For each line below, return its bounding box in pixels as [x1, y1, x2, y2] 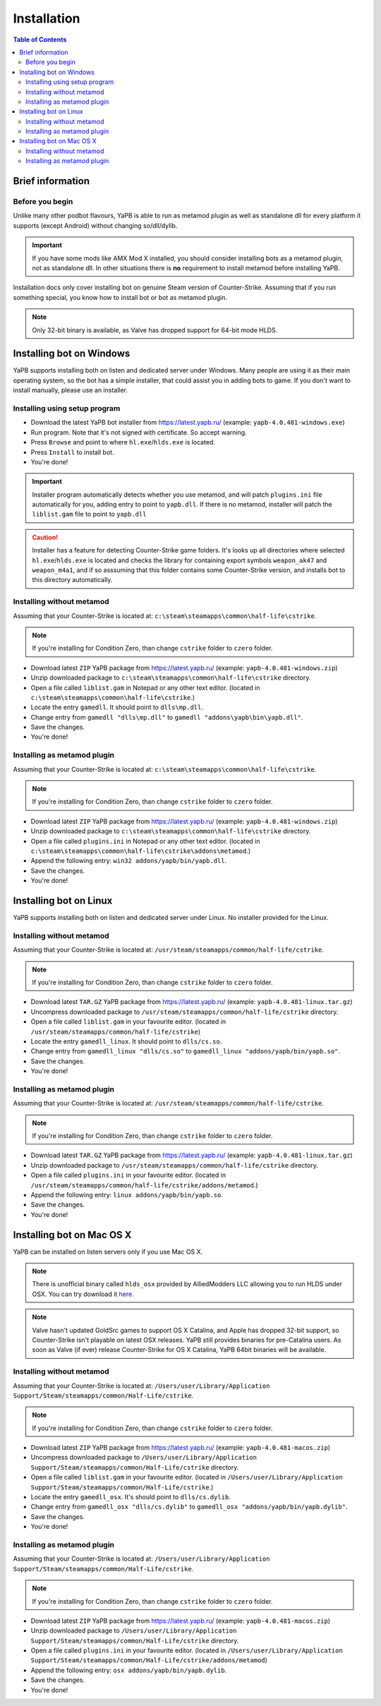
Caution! [32, 533, 59, 541]
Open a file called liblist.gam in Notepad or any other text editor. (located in [30, 683, 260, 691]
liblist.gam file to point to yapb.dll [32, 510, 147, 519]
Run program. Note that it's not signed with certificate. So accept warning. [30, 428, 247, 437]
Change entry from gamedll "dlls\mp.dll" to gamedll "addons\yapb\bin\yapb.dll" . [30, 713, 303, 721]
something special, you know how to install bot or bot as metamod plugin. [13, 293, 227, 301]
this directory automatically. [32, 576, 113, 584]
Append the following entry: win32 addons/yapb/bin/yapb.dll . [30, 857, 227, 865]
